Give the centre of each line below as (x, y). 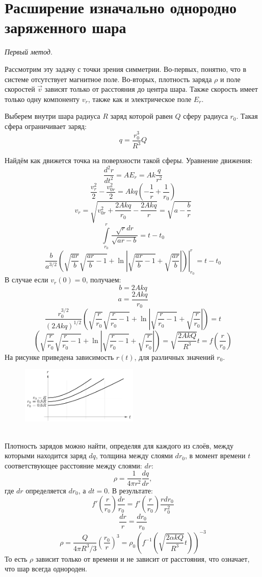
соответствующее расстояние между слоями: (73, 465)
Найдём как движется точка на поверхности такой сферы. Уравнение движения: (129, 160)
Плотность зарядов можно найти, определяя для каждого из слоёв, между (119, 445)
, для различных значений (174, 357)
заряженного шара (65, 27)
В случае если (27, 280)
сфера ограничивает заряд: (46, 126)
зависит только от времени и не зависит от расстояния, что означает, (143, 558)
